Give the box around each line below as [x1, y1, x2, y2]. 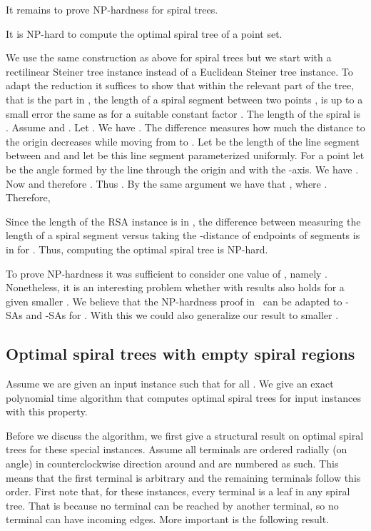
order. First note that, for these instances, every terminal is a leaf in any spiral [6, 484, 350, 499]
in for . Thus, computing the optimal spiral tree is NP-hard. [6, 241, 268, 256]
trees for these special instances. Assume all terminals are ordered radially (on [6, 442, 347, 457]
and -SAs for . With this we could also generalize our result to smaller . [26, 308, 339, 323]
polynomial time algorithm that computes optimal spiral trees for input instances [6, 390, 361, 405]
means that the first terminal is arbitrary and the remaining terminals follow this [6, 470, 361, 485]
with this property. [6, 404, 88, 419]
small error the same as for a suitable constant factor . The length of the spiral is [6, 106, 360, 121]
